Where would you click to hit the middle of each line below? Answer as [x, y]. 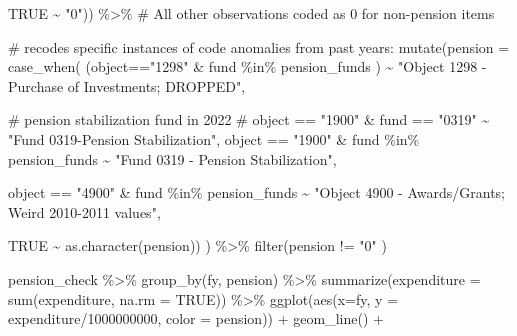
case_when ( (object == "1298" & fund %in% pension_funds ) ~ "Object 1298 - [247, 66]
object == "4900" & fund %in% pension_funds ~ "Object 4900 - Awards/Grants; [257, 192]
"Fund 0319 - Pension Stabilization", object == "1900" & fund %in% [214, 138]
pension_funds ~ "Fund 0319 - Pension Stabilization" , [172, 158]
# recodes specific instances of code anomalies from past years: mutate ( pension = [259, 46]
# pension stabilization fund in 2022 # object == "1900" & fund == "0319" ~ [249, 119]
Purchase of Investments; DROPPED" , [127, 85]
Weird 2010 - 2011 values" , [84, 211]
